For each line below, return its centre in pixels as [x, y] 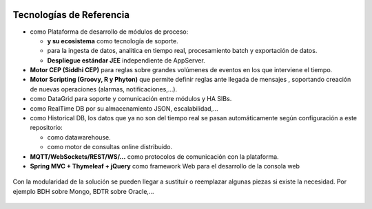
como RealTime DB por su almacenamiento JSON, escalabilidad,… [124, 108]
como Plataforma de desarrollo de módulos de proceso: [109, 32]
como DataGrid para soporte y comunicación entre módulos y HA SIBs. [131, 99]
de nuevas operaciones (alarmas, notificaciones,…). [104, 89]
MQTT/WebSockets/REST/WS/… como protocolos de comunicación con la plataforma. [154, 156]
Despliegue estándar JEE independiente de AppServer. [126, 60]
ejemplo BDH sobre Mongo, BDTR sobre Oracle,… [83, 191]
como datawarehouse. [79, 137]
